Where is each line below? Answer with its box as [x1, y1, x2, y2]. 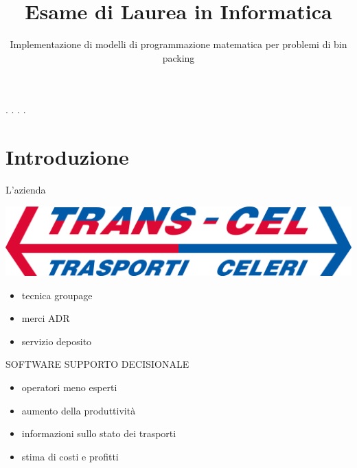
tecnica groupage [21, 288, 93, 302]
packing [162, 50, 195, 65]
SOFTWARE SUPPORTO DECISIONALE [5, 357, 189, 371]
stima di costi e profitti [21, 449, 119, 463]
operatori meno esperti [21, 379, 117, 394]
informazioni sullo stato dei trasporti [21, 426, 176, 441]
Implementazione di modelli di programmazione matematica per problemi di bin [10, 37, 347, 51]
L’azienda [5, 183, 46, 197]
